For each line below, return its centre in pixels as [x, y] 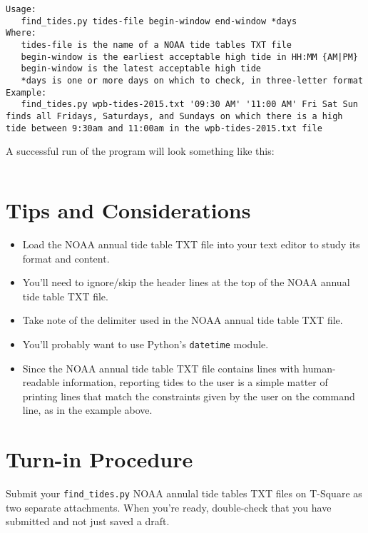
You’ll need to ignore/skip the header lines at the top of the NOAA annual [186, 282]
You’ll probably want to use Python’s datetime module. [145, 344]
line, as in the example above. [87, 410]
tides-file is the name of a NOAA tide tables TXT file [156, 45]
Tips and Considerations [128, 210]
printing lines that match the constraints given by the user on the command [189, 396]
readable [41, 382]
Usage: [21, 9]
